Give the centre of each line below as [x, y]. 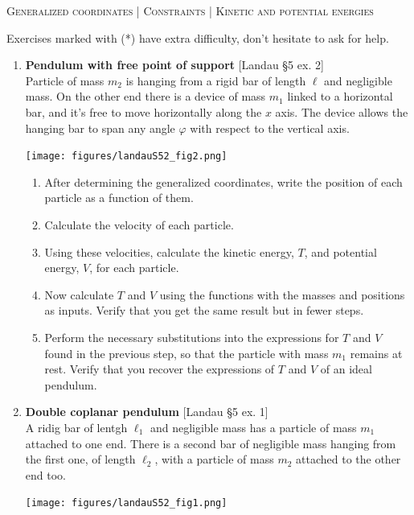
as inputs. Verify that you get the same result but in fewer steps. [204, 310]
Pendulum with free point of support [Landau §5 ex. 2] [174, 65]
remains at [376, 353]
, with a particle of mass [214, 459]
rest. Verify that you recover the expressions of [160, 369]
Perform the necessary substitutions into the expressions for [192, 337]
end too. [45, 474]
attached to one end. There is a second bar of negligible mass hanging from [211, 443]
